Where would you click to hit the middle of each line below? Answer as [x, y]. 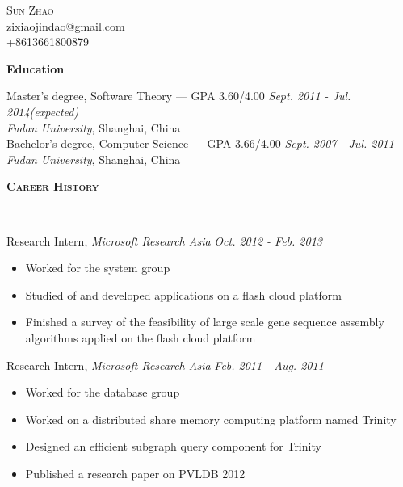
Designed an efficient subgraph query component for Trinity [173, 446]
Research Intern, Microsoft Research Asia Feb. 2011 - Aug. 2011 [165, 365]
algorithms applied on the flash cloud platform [141, 337]
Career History [53, 186]
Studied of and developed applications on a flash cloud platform [183, 294]
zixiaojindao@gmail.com [66, 25]
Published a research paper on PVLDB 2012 [135, 473]
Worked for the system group [98, 268]
